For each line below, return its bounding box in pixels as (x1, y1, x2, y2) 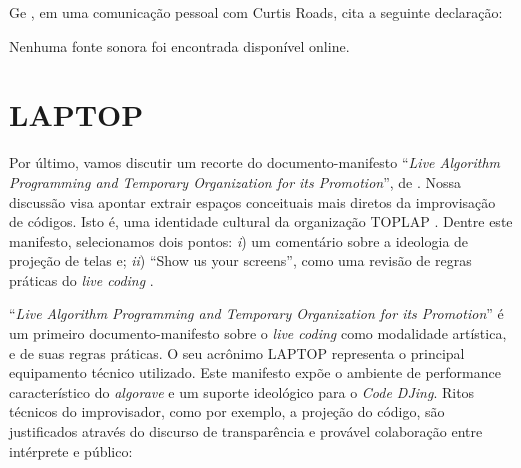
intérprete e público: (9, 440, 133, 461)
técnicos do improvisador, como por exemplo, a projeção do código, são (9, 401, 445, 422)
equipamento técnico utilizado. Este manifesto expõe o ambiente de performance (9, 362, 501, 383)
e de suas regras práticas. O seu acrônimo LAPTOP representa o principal (9, 342, 465, 363)
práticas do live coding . (9, 269, 154, 290)
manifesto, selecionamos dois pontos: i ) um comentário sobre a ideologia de (9, 230, 469, 251)
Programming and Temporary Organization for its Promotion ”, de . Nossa (9, 171, 462, 192)
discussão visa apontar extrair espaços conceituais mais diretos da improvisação (9, 191, 496, 212)
